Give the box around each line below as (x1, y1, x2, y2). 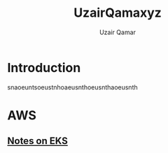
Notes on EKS (7, 135, 68, 147)
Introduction (7, 59, 81, 75)
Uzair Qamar (99, 28, 136, 36)
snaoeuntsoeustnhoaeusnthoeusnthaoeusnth (7, 82, 138, 92)
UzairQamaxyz (73, 5, 162, 21)
